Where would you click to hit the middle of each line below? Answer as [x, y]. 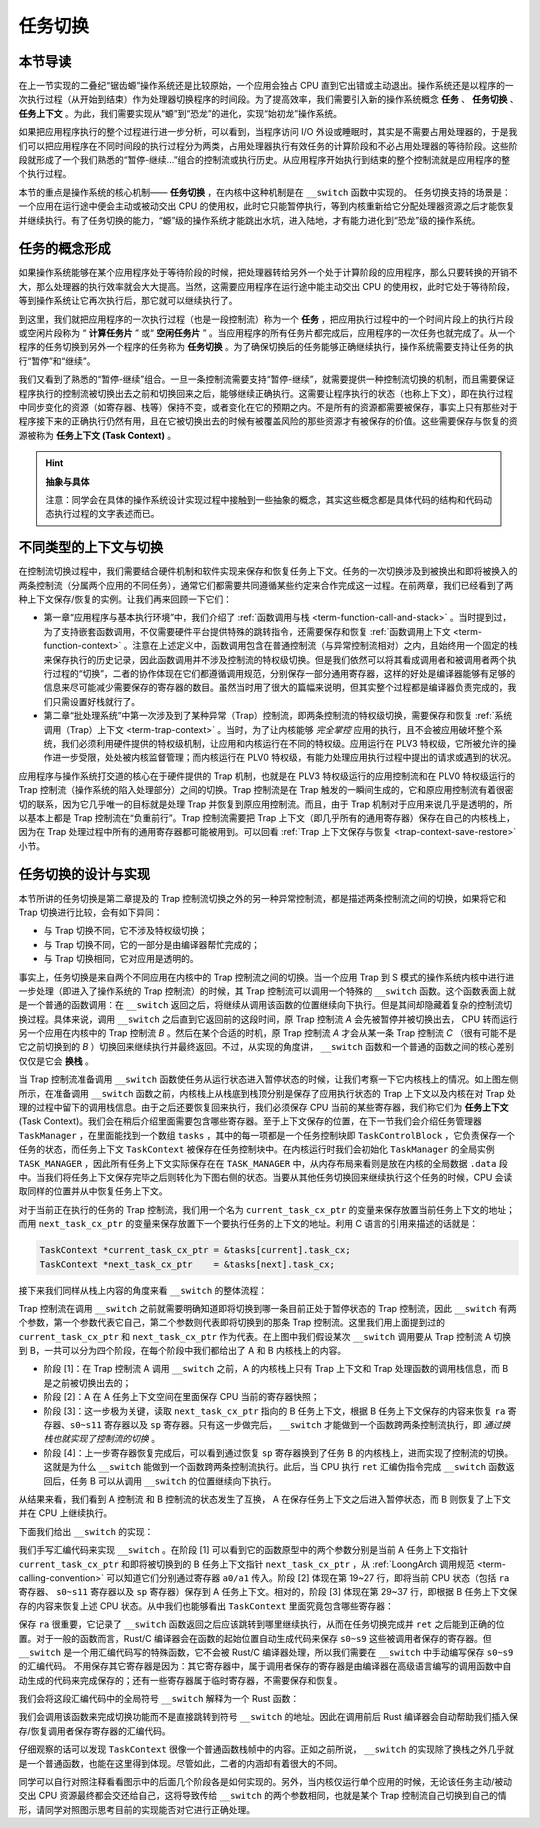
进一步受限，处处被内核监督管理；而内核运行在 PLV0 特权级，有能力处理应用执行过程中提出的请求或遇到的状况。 [284, 757]
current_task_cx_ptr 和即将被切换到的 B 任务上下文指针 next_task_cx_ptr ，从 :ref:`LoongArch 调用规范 [246, 1564]
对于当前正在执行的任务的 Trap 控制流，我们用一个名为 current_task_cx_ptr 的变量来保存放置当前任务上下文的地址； [266, 1209]
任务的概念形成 [64, 248]
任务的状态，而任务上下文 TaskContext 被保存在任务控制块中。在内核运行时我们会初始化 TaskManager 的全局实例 [256, 1149]
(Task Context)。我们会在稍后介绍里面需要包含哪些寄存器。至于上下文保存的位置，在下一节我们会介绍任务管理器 [250, 1121]
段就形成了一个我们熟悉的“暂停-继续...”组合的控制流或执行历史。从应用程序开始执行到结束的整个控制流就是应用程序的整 [264, 160]
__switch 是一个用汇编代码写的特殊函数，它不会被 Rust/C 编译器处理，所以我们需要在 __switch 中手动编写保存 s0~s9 [266, 1652]
